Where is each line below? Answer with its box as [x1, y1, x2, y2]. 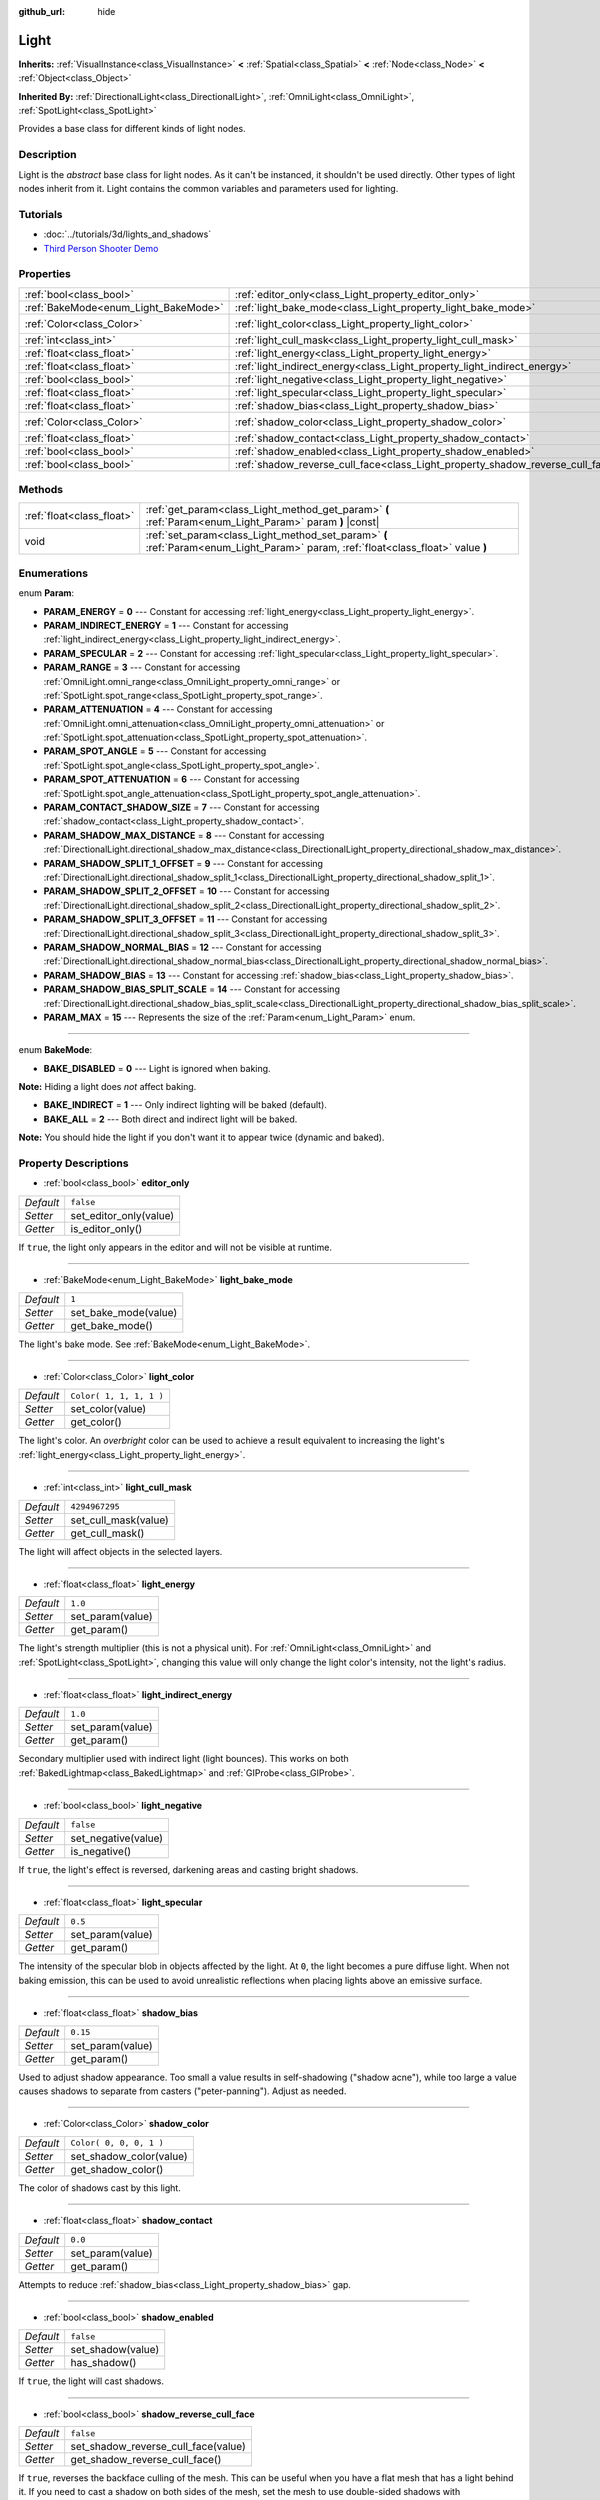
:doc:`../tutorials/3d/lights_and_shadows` [43, 228, 212, 240]
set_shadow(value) [70, 2343, 160, 2357]
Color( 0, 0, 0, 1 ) [70, 2138, 164, 2149]
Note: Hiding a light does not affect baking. [18, 1081, 197, 1093]
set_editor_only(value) [70, 1208, 175, 1222]
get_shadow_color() [70, 2162, 164, 2176]
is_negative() [70, 1844, 132, 1858]
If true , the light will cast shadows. [18, 2375, 165, 2387]
